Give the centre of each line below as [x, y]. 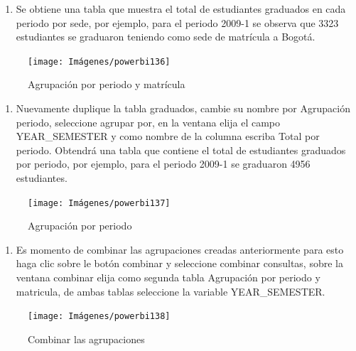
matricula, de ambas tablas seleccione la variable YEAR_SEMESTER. [171, 291]
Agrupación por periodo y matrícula [107, 84]
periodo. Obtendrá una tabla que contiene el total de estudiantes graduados [181, 150]
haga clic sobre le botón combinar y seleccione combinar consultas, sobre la [179, 263]
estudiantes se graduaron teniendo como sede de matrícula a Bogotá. [166, 37]
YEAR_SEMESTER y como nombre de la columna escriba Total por [168, 136]
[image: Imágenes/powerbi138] [99, 317]
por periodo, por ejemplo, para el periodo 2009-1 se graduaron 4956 [163, 164]
